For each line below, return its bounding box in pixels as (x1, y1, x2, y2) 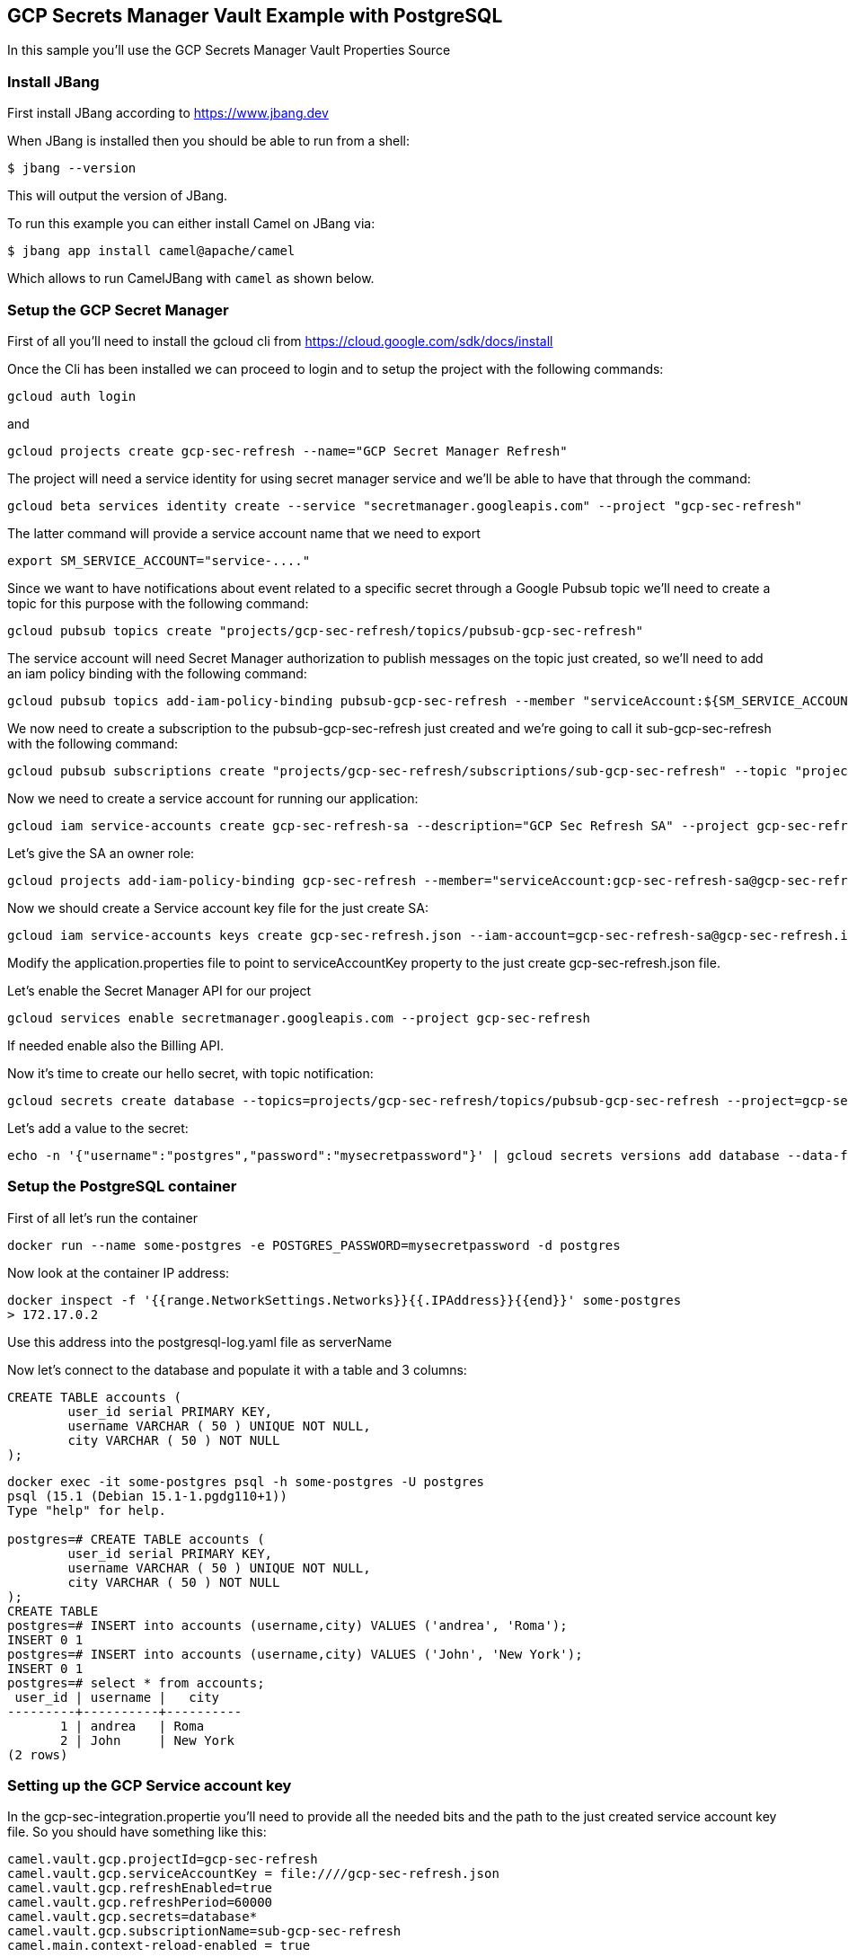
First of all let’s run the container (7, 1209, 198, 1226)
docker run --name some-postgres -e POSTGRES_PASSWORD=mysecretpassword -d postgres (7, 1237, 621, 1253)
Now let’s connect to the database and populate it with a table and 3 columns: (7, 1361, 467, 1377)
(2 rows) (7, 1747, 68, 1762)
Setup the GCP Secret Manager (7, 300, 229, 319)
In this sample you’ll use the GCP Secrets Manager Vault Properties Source (7, 42, 451, 58)
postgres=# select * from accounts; (7, 1675, 265, 1690)
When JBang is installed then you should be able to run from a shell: (7, 133, 411, 149)
